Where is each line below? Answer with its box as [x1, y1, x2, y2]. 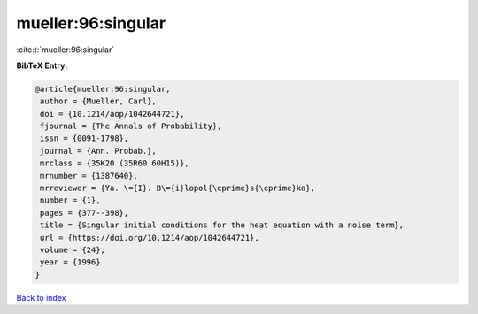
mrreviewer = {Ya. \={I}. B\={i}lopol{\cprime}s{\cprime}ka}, [40, 183, 316, 194]
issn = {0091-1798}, [40, 134, 129, 143]
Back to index [16, 292, 66, 303]
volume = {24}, [40, 245, 106, 255]
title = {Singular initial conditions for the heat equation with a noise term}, [40, 220, 405, 230]
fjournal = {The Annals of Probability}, [40, 121, 222, 132]
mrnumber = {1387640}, [40, 171, 139, 180]
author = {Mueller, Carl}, [40, 96, 157, 106]
